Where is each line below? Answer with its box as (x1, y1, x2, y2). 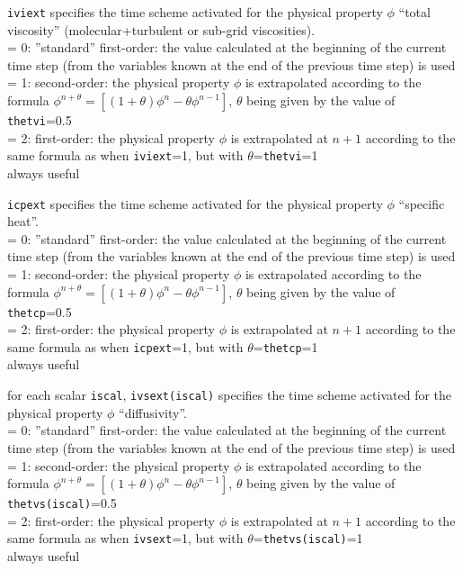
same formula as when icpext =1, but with (7, 337, 244, 356)
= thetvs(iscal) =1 (253, 529, 363, 548)
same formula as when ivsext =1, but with (7, 529, 244, 548)
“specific (398, 194, 445, 213)
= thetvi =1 (253, 146, 318, 165)
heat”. (7, 212, 39, 231)
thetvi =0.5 (7, 111, 72, 130)
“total (398, 3, 431, 21)
